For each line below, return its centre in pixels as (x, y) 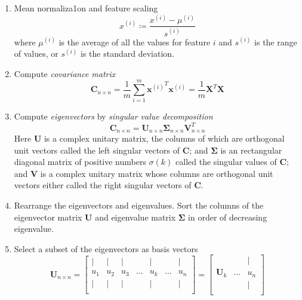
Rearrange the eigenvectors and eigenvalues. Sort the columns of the (139, 205)
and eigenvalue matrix (135, 217)
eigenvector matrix (48, 217)
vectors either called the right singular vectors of (103, 185)
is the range (276, 42)
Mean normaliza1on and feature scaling (86, 8)
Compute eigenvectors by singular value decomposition (113, 116)
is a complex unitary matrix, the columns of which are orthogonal (164, 138)
